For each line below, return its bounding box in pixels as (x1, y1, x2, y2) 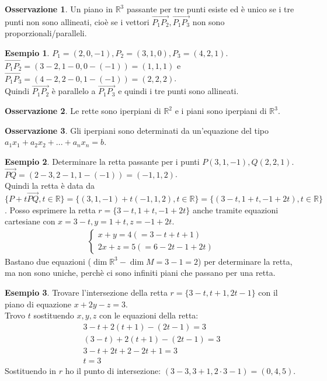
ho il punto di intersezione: (65, 364, 161, 376)
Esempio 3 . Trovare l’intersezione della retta (5, 286, 168, 299)
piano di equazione (5, 297, 71, 310)
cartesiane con (5, 215, 55, 227)
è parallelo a (51, 85, 96, 97)
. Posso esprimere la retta (5, 203, 96, 216)
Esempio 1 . (5, 47, 50, 58)
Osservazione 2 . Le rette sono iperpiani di (5, 105, 161, 117)
